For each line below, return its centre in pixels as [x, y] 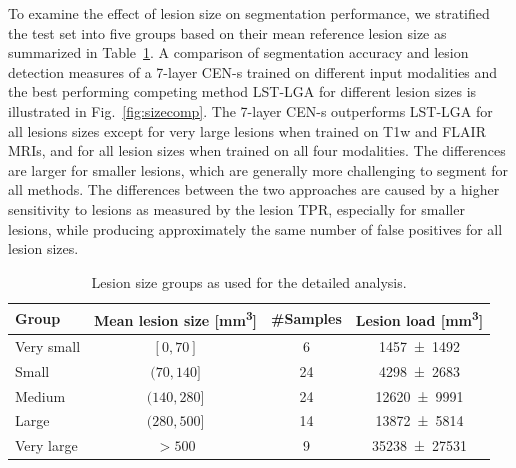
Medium [40, 395]
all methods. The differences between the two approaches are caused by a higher [254, 189]
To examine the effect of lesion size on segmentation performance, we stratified [249, 13]
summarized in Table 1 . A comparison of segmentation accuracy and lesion [238, 52]
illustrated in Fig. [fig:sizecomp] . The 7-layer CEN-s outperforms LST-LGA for [250, 110]
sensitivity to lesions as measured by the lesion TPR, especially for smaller [236, 208]
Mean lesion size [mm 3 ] [176, 318]
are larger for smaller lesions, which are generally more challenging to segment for [258, 169]
